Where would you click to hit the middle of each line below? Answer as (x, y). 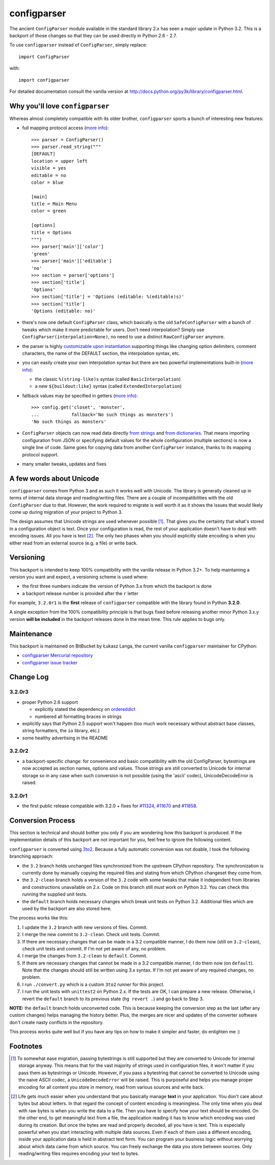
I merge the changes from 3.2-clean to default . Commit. (85, 956)
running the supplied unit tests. (55, 894)
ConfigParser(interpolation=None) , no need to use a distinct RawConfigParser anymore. (123, 337)
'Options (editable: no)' (64, 311)
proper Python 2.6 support (50, 702)
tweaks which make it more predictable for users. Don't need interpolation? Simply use (113, 330)
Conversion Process (42, 820)
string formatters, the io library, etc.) (61, 731)
